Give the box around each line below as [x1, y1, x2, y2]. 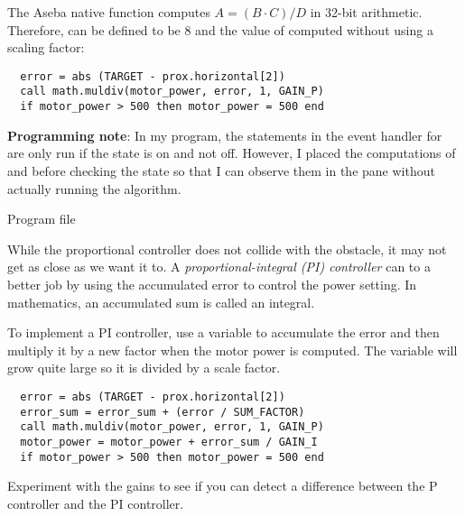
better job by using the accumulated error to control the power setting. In [7, 274, 417, 293]
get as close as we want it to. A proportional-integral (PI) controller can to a [7, 257, 431, 276]
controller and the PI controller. [7, 493, 184, 512]
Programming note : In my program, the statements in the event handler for [7, 125, 442, 144]
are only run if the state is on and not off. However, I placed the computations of [7, 143, 456, 162]
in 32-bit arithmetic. [310, 3, 423, 21]
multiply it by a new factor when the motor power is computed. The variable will [7, 340, 458, 359]
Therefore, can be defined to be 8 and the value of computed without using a [7, 20, 433, 39]
